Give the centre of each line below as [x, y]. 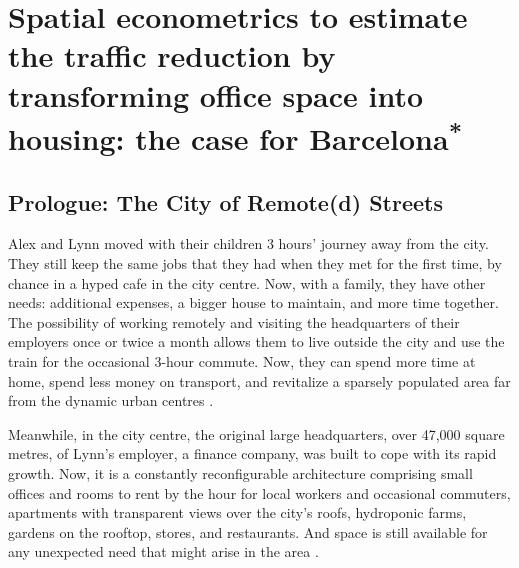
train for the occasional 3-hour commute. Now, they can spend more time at [242, 361]
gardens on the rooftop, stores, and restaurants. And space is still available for [248, 531]
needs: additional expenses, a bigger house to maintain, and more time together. [253, 302]
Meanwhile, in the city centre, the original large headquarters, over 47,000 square [256, 433]
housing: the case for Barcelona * [235, 136]
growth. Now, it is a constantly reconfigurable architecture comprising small [240, 473]
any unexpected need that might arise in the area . [163, 551]
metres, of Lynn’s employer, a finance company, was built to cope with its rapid [252, 453]
